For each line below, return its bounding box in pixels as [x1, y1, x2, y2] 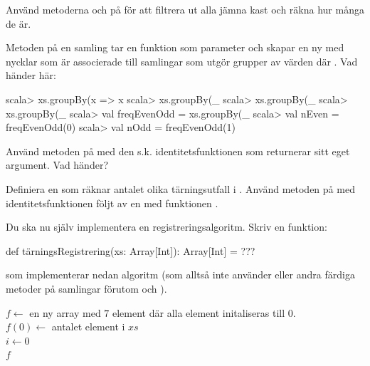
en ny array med [29, 305, 101, 320]
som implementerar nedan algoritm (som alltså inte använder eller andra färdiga [6, 267, 355, 282]
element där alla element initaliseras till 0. [112, 305, 296, 320]
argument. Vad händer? [6, 157, 108, 172]
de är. [6, 16, 31, 31]
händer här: [6, 68, 56, 83]
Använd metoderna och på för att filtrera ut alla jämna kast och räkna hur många [6, 2, 364, 16]
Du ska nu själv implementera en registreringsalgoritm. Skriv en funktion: [6, 219, 327, 234]
